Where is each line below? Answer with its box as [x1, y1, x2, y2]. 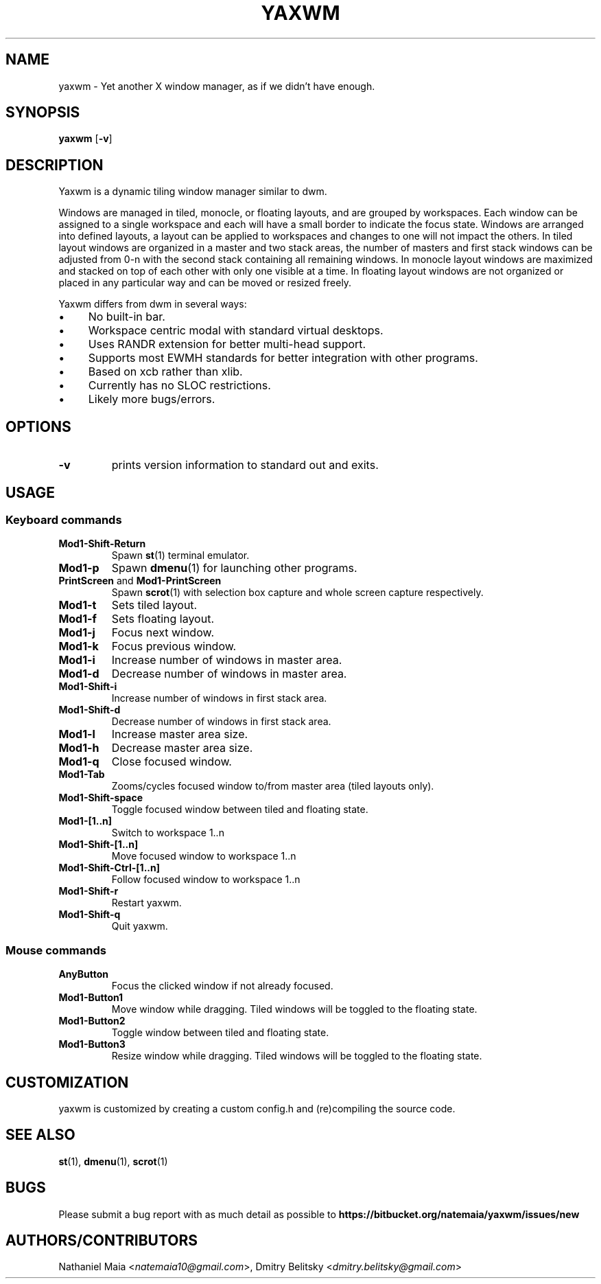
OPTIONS [5, 417, 71, 435]
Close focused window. [111, 755, 232, 769]
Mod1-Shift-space [58, 792, 143, 804]
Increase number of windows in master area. [111, 653, 342, 667]
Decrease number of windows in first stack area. [111, 715, 331, 728]
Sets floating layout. [111, 612, 215, 626]
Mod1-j [58, 626, 95, 640]
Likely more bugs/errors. [88, 392, 215, 406]
